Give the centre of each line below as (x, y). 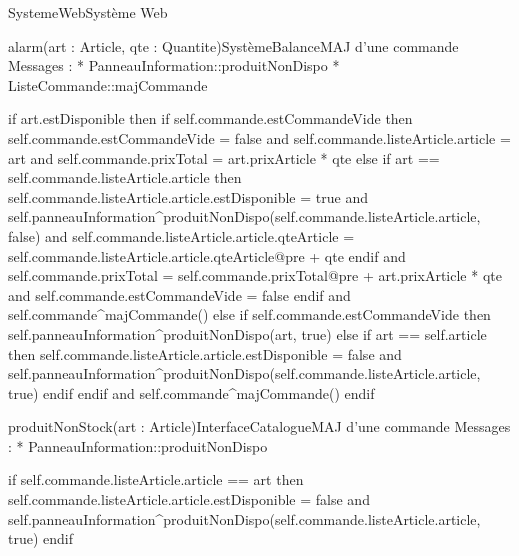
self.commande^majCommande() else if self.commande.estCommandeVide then (249, 314)
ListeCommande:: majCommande (108, 84)
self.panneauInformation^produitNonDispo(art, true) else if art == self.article (247, 333)
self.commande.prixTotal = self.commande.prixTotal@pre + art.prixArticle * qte (255, 275)
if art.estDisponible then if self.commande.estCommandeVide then (210, 118)
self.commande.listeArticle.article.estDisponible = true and (188, 196)
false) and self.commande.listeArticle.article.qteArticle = (181, 235)
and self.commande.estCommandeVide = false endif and (179, 294)
